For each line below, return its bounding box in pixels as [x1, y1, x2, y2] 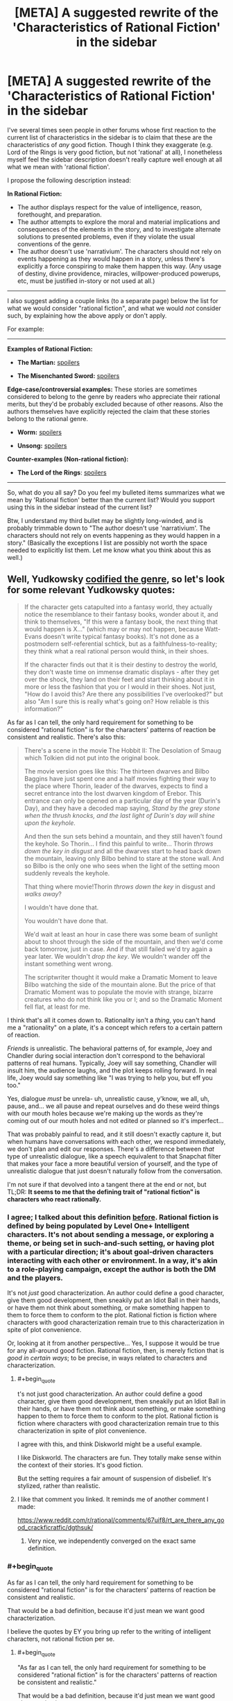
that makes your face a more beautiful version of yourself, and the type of [7, 1159, 218, 1168]
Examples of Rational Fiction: [7, 345, 93, 353]
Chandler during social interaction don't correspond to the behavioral [7, 1051, 205, 1059]
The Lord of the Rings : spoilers [17, 468, 107, 477]
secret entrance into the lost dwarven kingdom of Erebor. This [24, 789, 202, 797]
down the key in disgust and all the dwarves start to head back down [24, 846, 221, 855]
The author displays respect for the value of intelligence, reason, [17, 203, 202, 211]
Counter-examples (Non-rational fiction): [7, 454, 129, 463]
